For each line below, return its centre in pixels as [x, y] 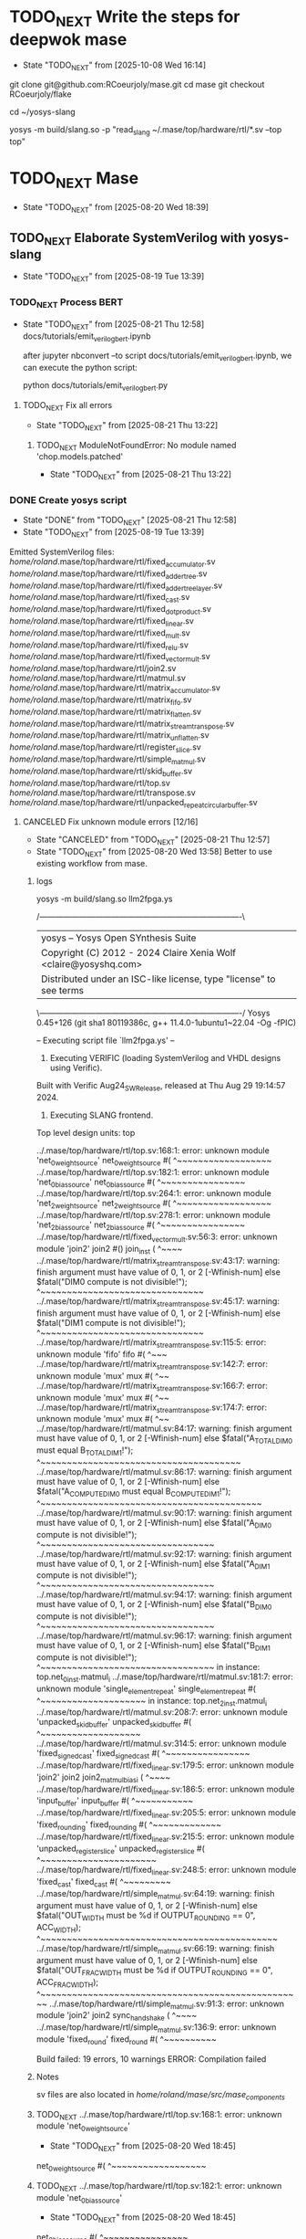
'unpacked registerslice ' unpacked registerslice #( [120, 1849]
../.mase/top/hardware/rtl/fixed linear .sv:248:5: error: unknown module [166, 1871]
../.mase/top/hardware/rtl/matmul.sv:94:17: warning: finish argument [164, 1594]
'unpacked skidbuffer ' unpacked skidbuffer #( [114, 1723]
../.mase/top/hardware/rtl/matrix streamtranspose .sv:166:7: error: [152, 1387]
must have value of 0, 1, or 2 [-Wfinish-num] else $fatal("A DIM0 [154, 1524]
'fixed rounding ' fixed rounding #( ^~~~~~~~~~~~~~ [129, 1825]
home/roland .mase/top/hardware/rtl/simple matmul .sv [108, 760]
